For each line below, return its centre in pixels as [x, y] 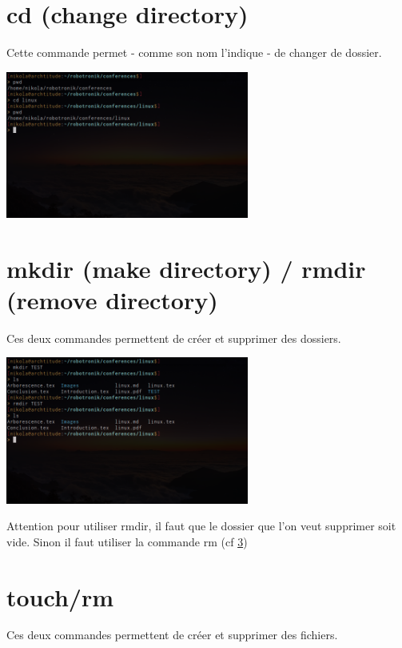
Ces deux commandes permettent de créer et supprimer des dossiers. [174, 338]
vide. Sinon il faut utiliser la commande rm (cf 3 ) [127, 541]
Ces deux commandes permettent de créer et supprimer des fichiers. [172, 635]
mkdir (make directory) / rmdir [186, 268]
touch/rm [60, 596]
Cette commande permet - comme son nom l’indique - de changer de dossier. [194, 52]
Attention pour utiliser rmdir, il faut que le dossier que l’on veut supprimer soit [201, 526]
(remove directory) [112, 299]
